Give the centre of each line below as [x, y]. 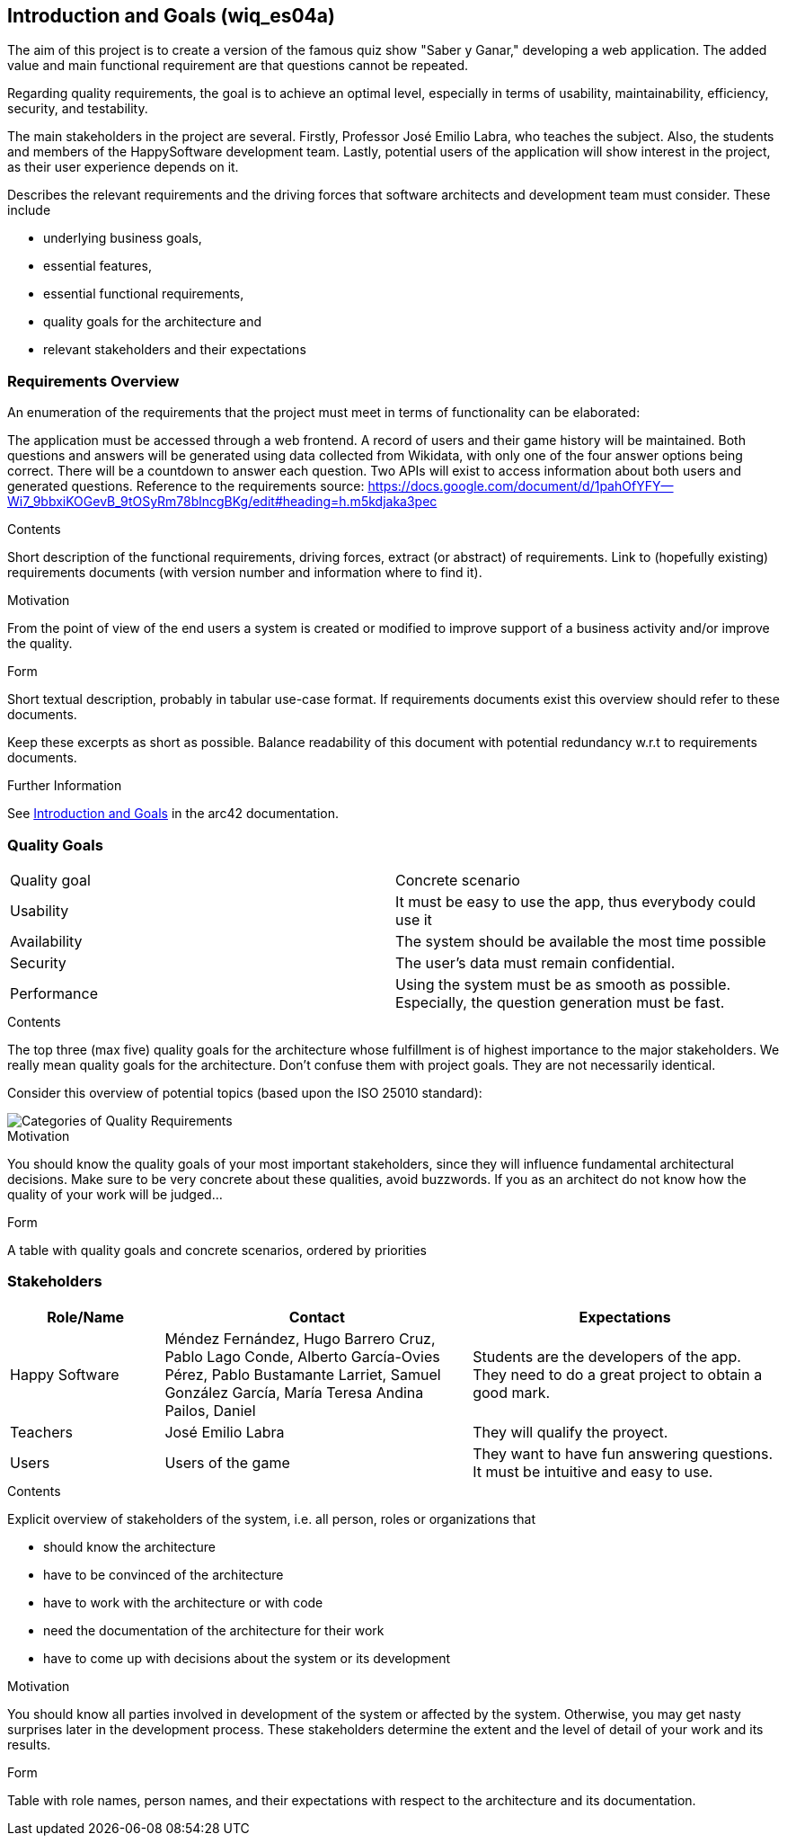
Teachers [41, 1432]
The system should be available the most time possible [581, 941]
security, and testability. [78, 109]
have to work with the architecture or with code [183, 1602]
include [29, 210]
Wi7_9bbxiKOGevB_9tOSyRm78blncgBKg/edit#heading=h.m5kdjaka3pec [222, 502]
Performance [54, 993]
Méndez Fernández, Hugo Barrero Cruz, [300, 1338]
